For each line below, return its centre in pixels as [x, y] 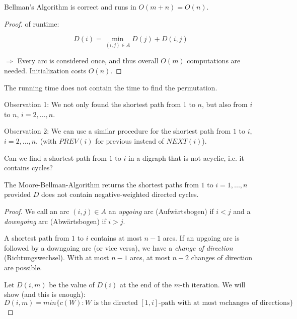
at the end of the [146, 284]
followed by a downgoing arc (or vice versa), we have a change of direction [119, 247]
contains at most [116, 238]
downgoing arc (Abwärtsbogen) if [55, 221]
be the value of [72, 284]
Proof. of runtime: [32, 23]
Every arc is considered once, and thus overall [88, 61]
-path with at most [188, 303]
